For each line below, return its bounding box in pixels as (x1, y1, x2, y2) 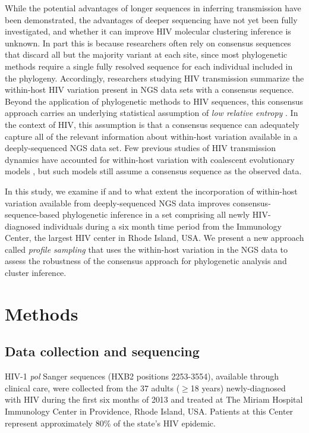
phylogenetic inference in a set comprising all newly (62, 208, 250, 221)
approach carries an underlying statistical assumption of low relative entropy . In (5, 106, 298, 119)
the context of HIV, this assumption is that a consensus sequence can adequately (5, 118, 299, 130)
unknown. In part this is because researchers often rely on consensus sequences (5, 36, 291, 49)
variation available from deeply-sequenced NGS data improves (5, 196, 231, 209)
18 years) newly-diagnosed (190, 381, 286, 394)
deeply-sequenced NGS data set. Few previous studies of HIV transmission (5, 142, 276, 154)
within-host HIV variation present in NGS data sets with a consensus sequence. (5, 83, 294, 96)
